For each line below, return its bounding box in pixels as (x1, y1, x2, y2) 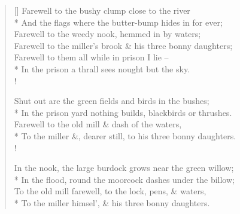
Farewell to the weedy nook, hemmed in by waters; (14, 27, 201, 40)
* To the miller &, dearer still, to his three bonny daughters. (14, 129, 236, 142)
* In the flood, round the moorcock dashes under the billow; (14, 173, 235, 185)
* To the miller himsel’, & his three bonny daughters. (14, 196, 210, 209)
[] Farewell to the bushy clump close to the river (14, 4, 190, 16)
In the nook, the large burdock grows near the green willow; (14, 161, 234, 174)
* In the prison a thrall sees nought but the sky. (14, 62, 190, 75)
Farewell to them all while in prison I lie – (14, 51, 169, 63)
